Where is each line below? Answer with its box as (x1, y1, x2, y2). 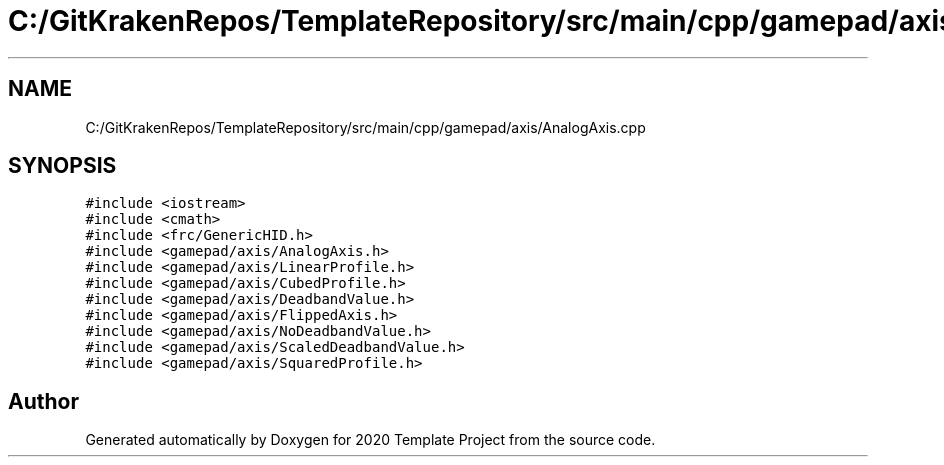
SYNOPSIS (8, 153, 117, 179)
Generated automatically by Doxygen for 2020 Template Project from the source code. (85, 431, 656, 449)
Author (8, 388, 79, 414)
